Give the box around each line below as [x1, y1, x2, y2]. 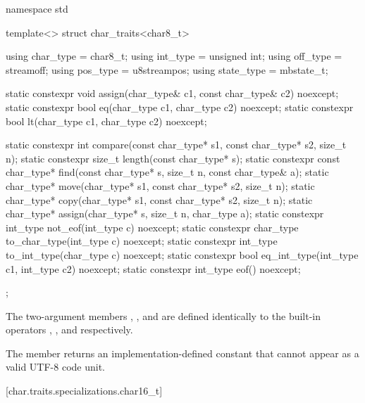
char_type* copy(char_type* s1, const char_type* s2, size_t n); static [6, 192, 313, 207]
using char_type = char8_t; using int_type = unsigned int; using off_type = [6, 49, 342, 63]
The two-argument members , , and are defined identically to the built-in [6, 308, 321, 323]
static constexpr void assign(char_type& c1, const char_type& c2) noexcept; [6, 86, 339, 101]
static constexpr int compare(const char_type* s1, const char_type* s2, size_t [6, 137, 347, 152]
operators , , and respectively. [6, 322, 133, 337]
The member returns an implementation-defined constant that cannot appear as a [6, 345, 359, 360]
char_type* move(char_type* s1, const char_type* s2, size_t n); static [6, 178, 315, 193]
